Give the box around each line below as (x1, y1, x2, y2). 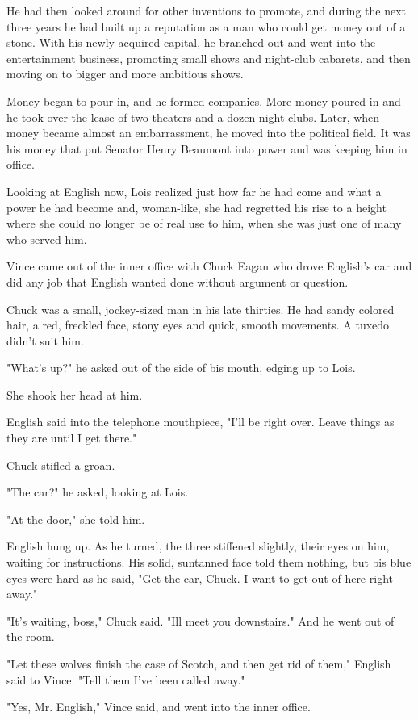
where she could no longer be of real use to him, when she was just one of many (6, 215, 402, 232)
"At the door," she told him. (6, 510, 145, 527)
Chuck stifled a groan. (6, 456, 115, 473)
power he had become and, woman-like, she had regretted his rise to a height (6, 199, 387, 216)
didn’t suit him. (6, 332, 84, 349)
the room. (6, 628, 55, 645)
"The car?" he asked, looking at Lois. (6, 483, 189, 500)
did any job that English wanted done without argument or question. (6, 273, 349, 290)
